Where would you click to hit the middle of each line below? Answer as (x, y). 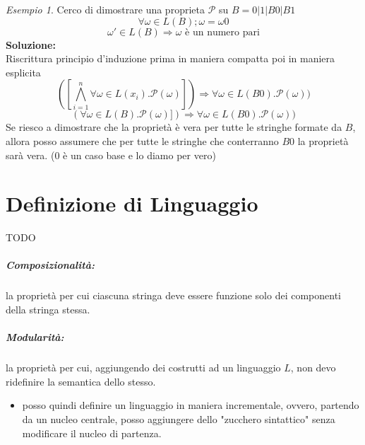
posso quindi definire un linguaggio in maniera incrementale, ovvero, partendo (191, 405)
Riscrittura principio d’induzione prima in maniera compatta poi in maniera (170, 58)
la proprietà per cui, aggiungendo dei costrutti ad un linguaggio (143, 368)
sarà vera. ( (30, 155)
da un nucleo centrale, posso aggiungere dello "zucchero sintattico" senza (179, 418)
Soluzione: (31, 44)
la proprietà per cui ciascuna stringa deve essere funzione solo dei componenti (174, 295)
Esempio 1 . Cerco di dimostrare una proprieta (105, 9)
